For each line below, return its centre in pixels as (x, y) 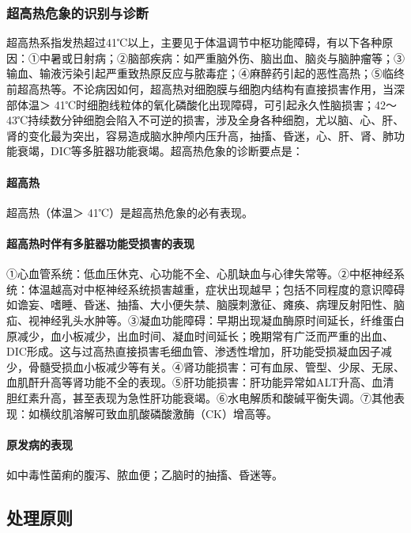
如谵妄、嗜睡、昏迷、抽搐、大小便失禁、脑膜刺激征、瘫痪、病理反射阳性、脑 (205, 305)
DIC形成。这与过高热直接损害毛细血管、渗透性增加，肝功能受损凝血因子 (194, 351)
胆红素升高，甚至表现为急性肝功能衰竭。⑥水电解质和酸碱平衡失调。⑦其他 (200, 397)
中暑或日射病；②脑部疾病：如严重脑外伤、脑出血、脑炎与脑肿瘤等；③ (222, 57)
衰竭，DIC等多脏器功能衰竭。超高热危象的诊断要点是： (160, 151)
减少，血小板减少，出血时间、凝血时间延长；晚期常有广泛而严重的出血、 (205, 335)
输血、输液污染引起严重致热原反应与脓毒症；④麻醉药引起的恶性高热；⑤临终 (205, 73)
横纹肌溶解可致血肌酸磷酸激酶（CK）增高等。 (158, 413)
